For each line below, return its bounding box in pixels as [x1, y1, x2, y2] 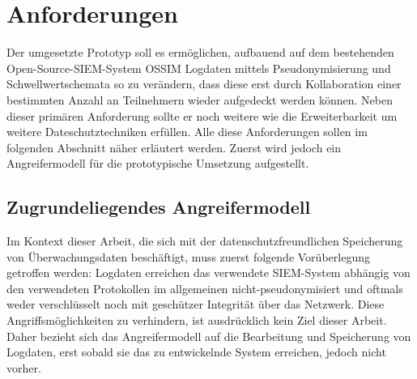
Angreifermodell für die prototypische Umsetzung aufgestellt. [6, 155, 309, 172]
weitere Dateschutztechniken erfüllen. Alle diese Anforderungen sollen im [6, 123, 368, 140]
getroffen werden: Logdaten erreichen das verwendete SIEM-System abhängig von [6, 264, 411, 281]
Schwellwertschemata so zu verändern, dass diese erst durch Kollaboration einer [6, 75, 402, 92]
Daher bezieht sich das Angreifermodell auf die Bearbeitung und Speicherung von [6, 327, 411, 344]
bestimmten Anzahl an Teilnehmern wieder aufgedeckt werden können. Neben [6, 91, 393, 108]
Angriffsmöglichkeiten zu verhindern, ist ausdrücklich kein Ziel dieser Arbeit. [6, 312, 387, 329]
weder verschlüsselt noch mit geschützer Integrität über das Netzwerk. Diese [6, 296, 385, 313]
